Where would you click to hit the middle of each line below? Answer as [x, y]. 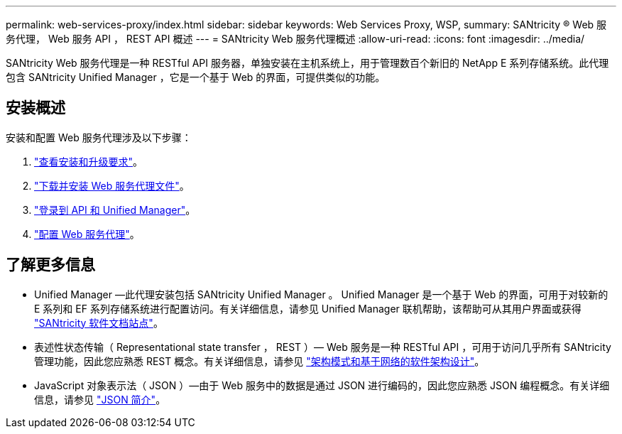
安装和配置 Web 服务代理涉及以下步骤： [99, 137]
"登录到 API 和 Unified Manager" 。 [115, 210]
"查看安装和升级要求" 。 [89, 161]
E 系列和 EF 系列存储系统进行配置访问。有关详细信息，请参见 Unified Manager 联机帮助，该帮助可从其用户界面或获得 [308, 308]
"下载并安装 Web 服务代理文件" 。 [112, 185]
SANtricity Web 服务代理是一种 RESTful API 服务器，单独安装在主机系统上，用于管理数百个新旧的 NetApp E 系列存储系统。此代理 [307, 63]
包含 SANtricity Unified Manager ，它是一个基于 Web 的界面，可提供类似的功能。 [196, 77]
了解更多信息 [50, 265]
